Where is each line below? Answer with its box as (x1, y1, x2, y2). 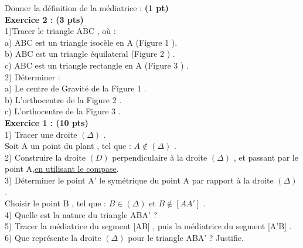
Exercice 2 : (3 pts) (5, 13, 84, 25)
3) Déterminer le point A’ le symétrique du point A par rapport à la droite (5, 174, 274, 186)
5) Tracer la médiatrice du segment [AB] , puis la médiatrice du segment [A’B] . (5, 220, 292, 232)
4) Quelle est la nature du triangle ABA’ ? (5, 208, 158, 220)
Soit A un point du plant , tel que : (5, 140, 131, 152)
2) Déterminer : (5, 70, 60, 83)
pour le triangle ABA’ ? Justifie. (128, 231, 244, 243)
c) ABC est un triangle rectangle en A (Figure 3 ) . (5, 59, 189, 71)
